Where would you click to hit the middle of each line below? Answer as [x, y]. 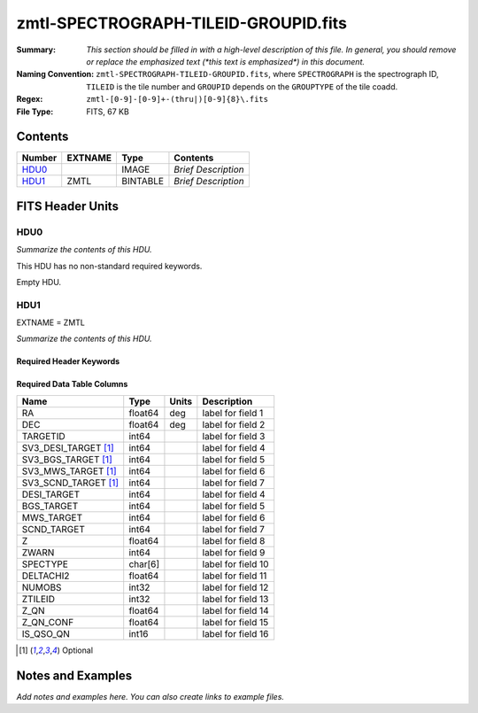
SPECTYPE [45, 564]
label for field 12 [235, 587]
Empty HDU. [39, 282]
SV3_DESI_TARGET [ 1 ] [68, 447]
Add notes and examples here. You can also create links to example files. [150, 696]
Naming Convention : [55, 74]
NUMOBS [42, 587]
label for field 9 [234, 552]
